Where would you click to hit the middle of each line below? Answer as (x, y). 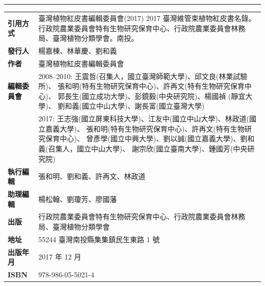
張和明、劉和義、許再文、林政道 (92, 176)
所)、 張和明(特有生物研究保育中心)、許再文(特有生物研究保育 (141, 86)
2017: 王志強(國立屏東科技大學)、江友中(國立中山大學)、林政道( (144, 119)
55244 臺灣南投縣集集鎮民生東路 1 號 (99, 239)
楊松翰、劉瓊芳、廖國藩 (78, 199)
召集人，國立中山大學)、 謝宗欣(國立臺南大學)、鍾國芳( (141, 149)
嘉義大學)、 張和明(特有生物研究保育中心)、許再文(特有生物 (145, 128)
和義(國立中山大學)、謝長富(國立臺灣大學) (135, 106)
